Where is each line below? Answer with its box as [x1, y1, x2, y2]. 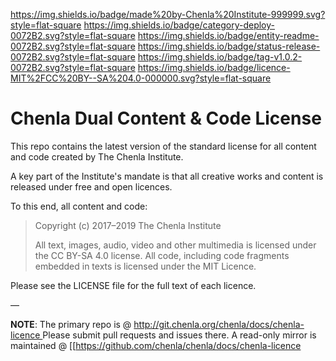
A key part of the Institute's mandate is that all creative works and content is [10, 170, 324, 182]
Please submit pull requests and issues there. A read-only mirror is [42, 329, 317, 341]
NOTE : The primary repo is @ [10, 318, 132, 330]
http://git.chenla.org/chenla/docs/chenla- [133, 318, 305, 330]
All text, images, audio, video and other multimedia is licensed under [34, 239, 317, 251]
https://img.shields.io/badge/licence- [137, 62, 291, 73]
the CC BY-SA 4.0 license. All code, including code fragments [34, 249, 290, 261]
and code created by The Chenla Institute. [10, 150, 184, 163]
